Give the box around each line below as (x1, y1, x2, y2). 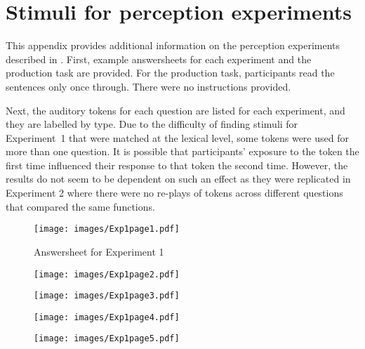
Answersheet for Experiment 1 (34, 244, 164, 258)
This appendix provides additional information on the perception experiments (6, 38, 340, 53)
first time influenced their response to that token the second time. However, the (6, 157, 348, 172)
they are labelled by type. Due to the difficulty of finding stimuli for (6, 117, 298, 131)
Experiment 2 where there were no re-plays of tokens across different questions (6, 185, 343, 200)
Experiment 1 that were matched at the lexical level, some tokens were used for (6, 130, 349, 145)
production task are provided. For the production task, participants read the (6, 65, 335, 80)
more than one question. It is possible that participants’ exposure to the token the (6, 144, 359, 159)
